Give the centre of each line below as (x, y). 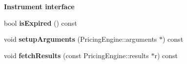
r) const (166, 55)
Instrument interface (39, 6)
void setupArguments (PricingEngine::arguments (81, 39)
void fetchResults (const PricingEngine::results (76, 55)
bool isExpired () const (41, 23)
